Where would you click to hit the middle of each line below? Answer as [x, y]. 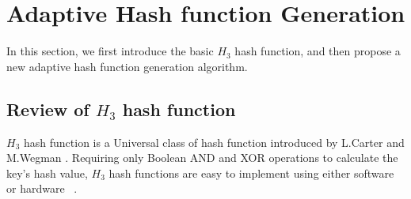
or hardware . [42, 188]
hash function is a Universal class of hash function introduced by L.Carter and [214, 142]
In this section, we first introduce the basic [110, 51]
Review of [48, 109]
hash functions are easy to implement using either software [251, 173]
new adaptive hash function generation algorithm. [127, 66]
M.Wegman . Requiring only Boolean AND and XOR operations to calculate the [202, 158]
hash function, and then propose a [318, 51]
